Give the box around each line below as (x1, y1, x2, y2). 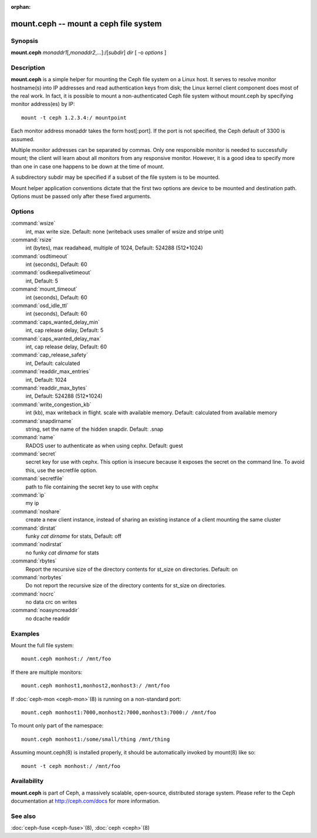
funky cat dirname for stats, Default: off (25, 533, 122, 540)
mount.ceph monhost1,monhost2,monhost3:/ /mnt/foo (21, 683, 170, 689)
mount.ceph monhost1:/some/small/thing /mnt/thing (21, 736, 170, 743)
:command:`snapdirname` (11, 417, 73, 424)
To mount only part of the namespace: (11, 722, 104, 729)
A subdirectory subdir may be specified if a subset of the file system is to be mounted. (11, 174, 220, 181)
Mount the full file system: (11, 642, 74, 649)
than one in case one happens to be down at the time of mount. (11, 162, 164, 170)
